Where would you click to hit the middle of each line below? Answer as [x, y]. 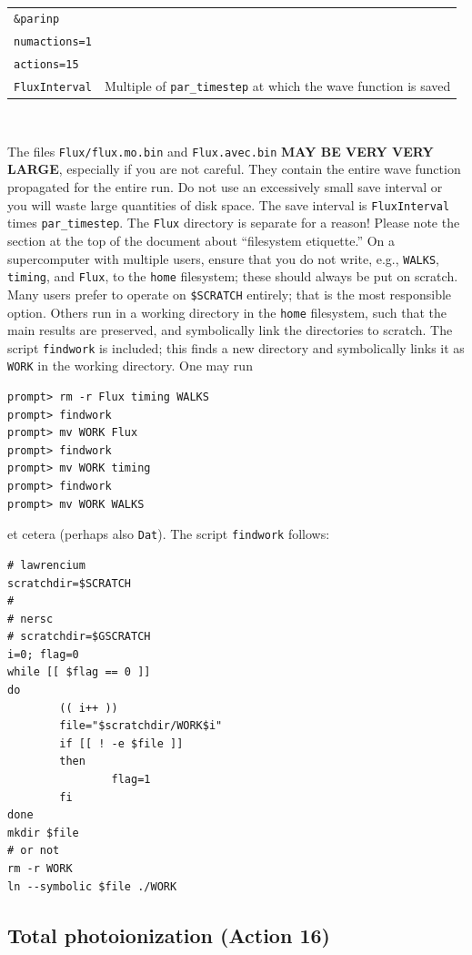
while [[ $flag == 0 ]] [79, 672]
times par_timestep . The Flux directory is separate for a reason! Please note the [234, 223]
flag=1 [131, 780]
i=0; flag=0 [43, 654]
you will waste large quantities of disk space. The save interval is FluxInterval [229, 204]
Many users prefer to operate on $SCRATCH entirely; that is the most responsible [230, 294]
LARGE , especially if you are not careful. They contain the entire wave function [234, 169]
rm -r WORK [40, 869]
